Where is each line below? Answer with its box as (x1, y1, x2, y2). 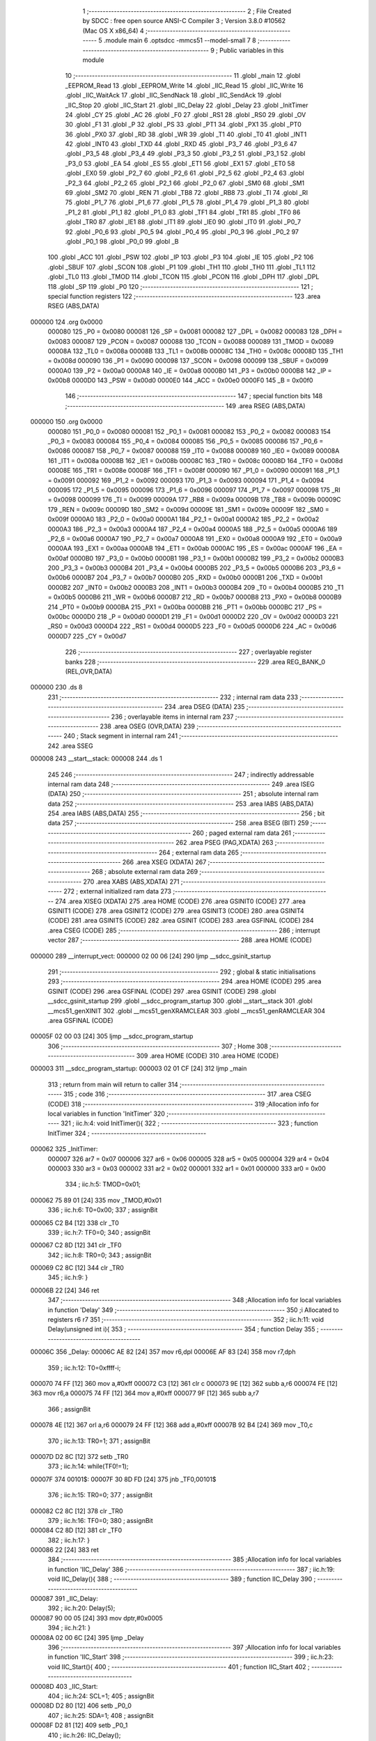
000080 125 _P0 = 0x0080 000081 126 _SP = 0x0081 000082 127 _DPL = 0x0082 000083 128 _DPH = (47, 327, 343, 336)
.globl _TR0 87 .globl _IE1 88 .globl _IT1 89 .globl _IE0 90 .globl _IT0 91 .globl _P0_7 (65, 218, 301, 226)
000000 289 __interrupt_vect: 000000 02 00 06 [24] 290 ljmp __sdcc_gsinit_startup (30, 951, 272, 960)
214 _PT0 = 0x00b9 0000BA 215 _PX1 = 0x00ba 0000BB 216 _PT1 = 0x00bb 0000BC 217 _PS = (47, 602, 323, 611)
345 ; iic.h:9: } (47, 1273, 88, 1281)
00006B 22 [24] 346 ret (30, 1286, 100, 1295)
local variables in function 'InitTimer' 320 (47, 1109, 165, 1118)
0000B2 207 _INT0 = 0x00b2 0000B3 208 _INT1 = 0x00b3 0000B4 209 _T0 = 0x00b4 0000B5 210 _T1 (47, 583, 344, 591)
